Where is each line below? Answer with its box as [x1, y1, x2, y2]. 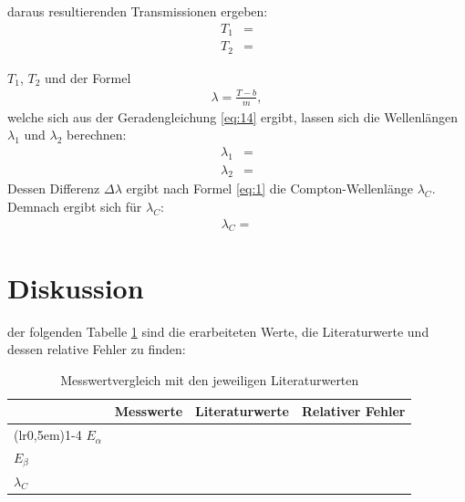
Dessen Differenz [7, 179, 100, 198]
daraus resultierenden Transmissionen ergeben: [7, 2, 268, 20]
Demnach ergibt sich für [7, 196, 142, 215]
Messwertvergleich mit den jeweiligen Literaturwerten [60, 370, 359, 389]
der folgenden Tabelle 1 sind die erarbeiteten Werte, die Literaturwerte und [7, 321, 429, 340]
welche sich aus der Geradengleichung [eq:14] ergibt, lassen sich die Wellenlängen [7, 107, 459, 126]
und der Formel [44, 68, 131, 87]
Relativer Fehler [301, 402, 406, 421]
